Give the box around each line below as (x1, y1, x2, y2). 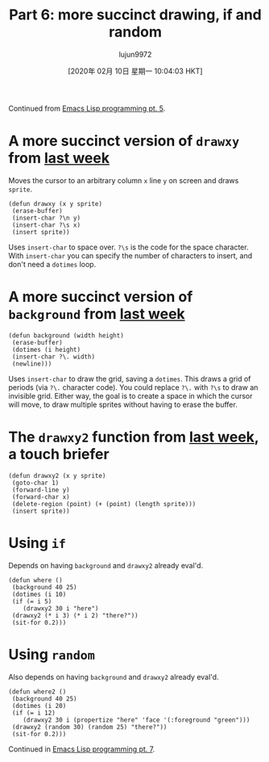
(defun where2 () (8, 688, 67, 696)
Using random (8, 645, 95, 664)
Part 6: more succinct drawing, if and (9, 6, 262, 24)
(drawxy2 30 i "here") (23, 604, 99, 613)
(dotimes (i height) (11, 345, 81, 354)
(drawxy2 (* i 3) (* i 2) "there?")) (11, 611, 139, 619)
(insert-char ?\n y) (11, 214, 81, 222)
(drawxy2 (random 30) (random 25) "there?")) (11, 722, 168, 731)
